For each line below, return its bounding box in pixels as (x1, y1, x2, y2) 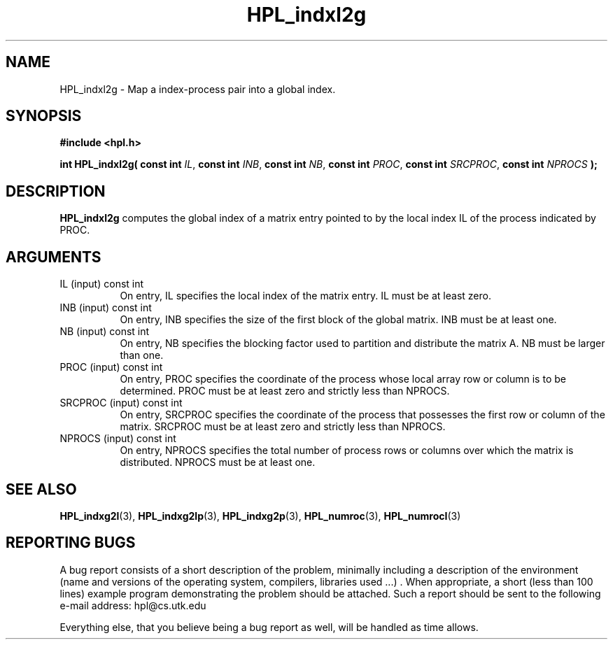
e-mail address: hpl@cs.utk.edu (59, 599, 206, 611)
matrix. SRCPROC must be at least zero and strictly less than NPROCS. (120, 420, 446, 433)
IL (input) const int (59, 278, 144, 290)
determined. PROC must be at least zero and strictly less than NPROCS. (120, 385, 450, 397)
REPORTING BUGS (6, 534, 136, 552)
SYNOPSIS (6, 107, 82, 125)
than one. (120, 349, 164, 362)
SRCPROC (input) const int (59, 397, 183, 409)
